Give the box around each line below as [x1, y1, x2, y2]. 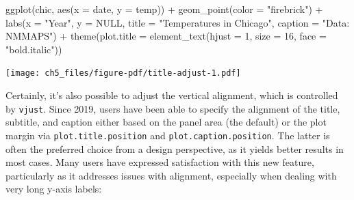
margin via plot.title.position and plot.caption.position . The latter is [5, 128, 330, 142]
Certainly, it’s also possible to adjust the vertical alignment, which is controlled [5, 88, 338, 102]
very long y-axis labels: [5, 182, 102, 196]
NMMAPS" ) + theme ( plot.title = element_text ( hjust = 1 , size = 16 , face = [5, 29, 327, 43]
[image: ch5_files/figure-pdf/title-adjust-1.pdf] [5, 68, 241, 78]
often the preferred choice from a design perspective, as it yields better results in [5, 141, 344, 156]
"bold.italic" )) [5, 42, 62, 56]
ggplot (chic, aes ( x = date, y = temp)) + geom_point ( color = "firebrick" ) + [5, 2, 323, 16]
